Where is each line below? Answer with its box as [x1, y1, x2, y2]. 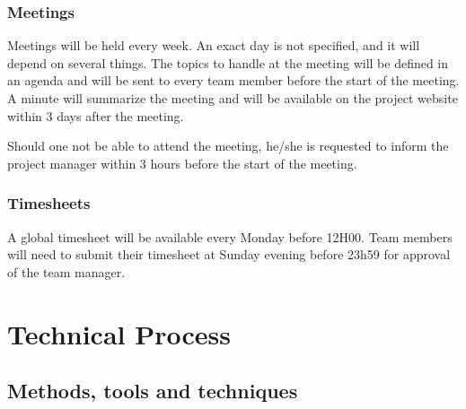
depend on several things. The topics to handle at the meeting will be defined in [7, 53, 449, 72]
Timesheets [7, 192, 91, 214]
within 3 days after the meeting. [7, 106, 184, 125]
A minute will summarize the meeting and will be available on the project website [7, 89, 458, 107]
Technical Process [7, 315, 231, 352]
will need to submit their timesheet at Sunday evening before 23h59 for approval [7, 245, 451, 264]
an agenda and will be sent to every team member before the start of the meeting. [7, 71, 460, 90]
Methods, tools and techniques [7, 377, 298, 405]
